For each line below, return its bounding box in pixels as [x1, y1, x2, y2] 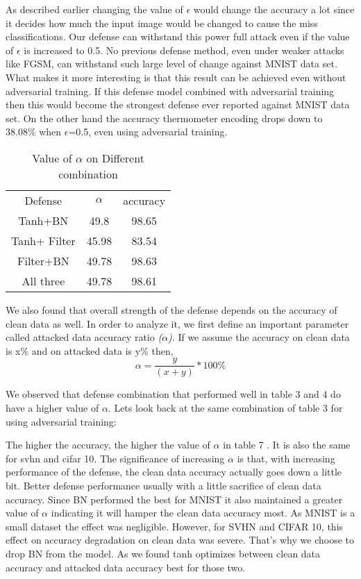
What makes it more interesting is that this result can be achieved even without [6, 69, 346, 84]
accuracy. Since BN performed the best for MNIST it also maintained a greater [6, 492, 343, 506]
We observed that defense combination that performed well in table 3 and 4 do [6, 387, 341, 401]
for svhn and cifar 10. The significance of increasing [6, 451, 225, 465]
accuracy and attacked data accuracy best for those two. [6, 560, 246, 574]
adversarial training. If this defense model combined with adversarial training [6, 83, 335, 98]
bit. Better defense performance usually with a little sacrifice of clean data [6, 478, 321, 492]
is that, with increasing [237, 451, 335, 465]
